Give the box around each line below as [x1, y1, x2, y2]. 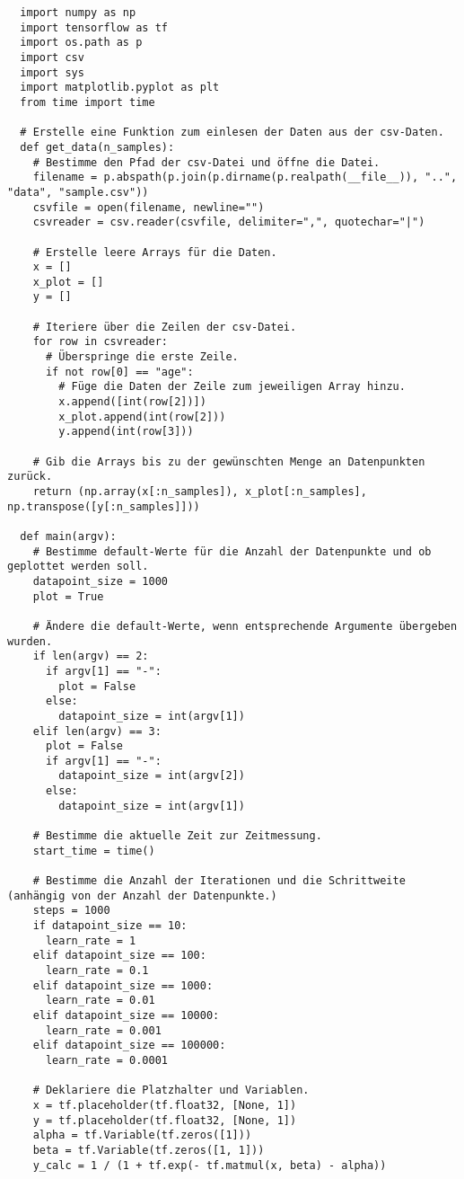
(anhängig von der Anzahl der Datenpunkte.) [7, 889, 277, 902]
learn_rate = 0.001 [45, 1024, 162, 1037]
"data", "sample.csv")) [7, 185, 149, 199]
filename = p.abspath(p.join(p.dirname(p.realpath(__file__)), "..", [32, 171, 458, 184]
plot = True [32, 589, 104, 603]
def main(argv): [20, 529, 117, 543]
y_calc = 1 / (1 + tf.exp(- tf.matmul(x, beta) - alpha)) [32, 1158, 387, 1172]
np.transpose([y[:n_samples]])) [7, 500, 200, 513]
